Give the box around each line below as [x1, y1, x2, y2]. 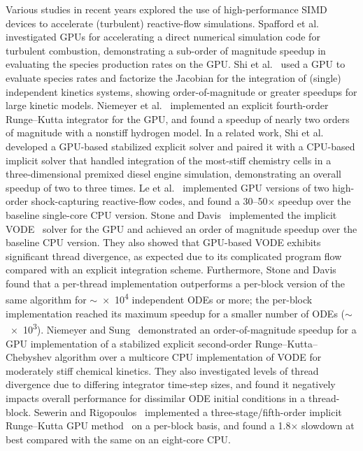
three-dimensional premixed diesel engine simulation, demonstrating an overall [6, 166, 341, 181]
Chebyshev [6, 350, 52, 364]
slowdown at [301, 418, 355, 433]
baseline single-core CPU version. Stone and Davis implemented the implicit [6, 207, 337, 222]
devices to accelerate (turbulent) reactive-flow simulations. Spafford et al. [6, 15, 319, 30]
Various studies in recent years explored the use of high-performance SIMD [6, 2, 327, 16]
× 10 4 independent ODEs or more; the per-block [102, 290, 313, 307]
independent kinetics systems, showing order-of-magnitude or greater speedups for [6, 84, 357, 99]
